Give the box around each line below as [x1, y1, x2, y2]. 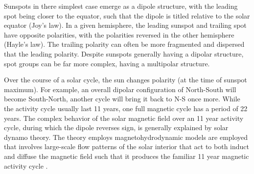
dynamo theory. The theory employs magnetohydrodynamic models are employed [4, 132, 248, 142]
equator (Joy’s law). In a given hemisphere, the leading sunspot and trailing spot [4, 20, 247, 30]
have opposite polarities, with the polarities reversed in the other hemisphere [4, 29, 234, 39]
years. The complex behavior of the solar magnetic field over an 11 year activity [4, 113, 244, 123]
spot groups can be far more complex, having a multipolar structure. [4, 58, 210, 68]
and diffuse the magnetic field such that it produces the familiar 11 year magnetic [4, 151, 249, 161]
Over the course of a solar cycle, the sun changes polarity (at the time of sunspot [4, 75, 247, 85]
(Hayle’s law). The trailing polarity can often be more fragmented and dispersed [4, 39, 245, 49]
